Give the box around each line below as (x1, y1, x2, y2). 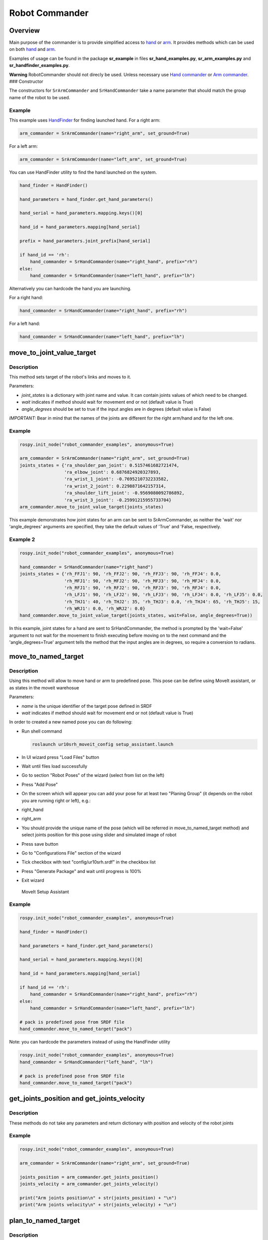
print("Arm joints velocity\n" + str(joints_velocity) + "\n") (19, 1202, 177, 1208)
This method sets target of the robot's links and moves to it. (9, 374, 132, 380)
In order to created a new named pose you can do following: (9, 719, 133, 725)
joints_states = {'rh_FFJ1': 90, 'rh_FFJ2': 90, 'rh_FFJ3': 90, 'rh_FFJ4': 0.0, (19, 571, 221, 577)
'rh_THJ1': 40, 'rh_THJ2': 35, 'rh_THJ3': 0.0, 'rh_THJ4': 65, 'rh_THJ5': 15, (64, 599, 261, 605)
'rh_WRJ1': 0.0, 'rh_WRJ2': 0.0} (64, 606, 146, 612)
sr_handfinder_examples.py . (9, 62, 70, 68)
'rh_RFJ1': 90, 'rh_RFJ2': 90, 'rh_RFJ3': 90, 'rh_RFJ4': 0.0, (64, 585, 221, 590)
